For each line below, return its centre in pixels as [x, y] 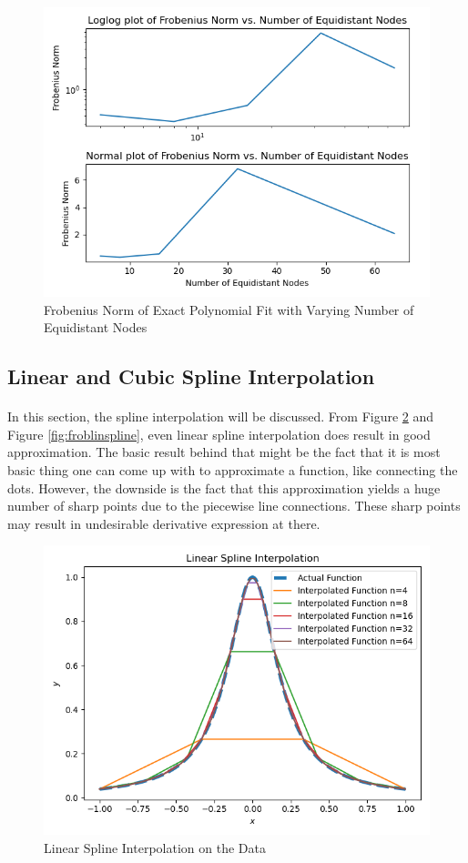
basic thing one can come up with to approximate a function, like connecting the [233, 469]
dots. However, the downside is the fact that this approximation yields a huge [224, 487]
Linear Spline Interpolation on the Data [155, 847]
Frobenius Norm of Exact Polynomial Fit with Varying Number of [229, 309]
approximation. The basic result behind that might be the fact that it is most [224, 452]
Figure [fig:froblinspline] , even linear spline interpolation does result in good [219, 434]
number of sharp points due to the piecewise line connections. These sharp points [234, 506]
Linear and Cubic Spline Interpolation [191, 376]
